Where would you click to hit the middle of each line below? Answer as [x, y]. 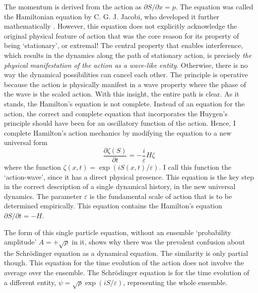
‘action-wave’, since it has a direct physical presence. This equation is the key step [129, 176]
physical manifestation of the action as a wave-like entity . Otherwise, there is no [126, 65]
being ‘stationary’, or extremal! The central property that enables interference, [124, 45]
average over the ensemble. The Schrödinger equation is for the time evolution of [127, 272]
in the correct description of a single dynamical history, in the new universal [120, 186]
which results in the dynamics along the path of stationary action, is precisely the [128, 55]
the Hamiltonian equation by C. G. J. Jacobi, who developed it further [112, 16]
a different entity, [30, 282]
